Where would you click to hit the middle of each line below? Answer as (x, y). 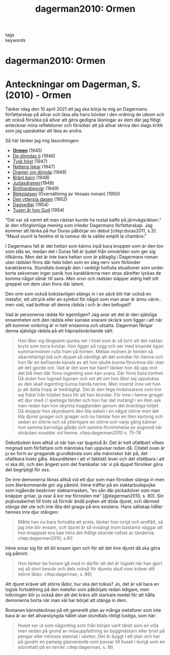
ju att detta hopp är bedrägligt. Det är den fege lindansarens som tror (90, 389)
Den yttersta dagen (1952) (40, 199)
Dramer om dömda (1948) (40, 172)
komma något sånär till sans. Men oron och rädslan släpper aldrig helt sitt (82, 279)
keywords (15, 40)
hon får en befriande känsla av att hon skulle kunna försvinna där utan (91, 362)
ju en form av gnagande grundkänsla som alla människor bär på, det (77, 454)
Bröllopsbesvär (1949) (36, 189)
